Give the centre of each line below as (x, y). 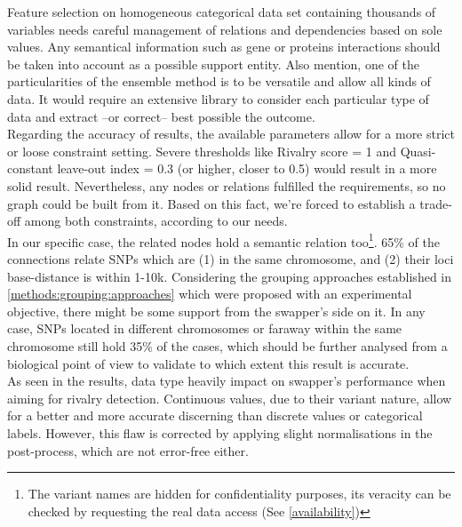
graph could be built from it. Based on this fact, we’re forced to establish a (211, 203)
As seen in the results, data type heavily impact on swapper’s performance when (227, 381)
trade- (436, 203)
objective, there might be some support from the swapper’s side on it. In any (216, 311)
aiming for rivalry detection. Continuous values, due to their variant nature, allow (230, 398)
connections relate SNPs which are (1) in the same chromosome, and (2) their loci (231, 258)
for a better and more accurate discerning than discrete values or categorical (215, 415)
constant (30, 168)
